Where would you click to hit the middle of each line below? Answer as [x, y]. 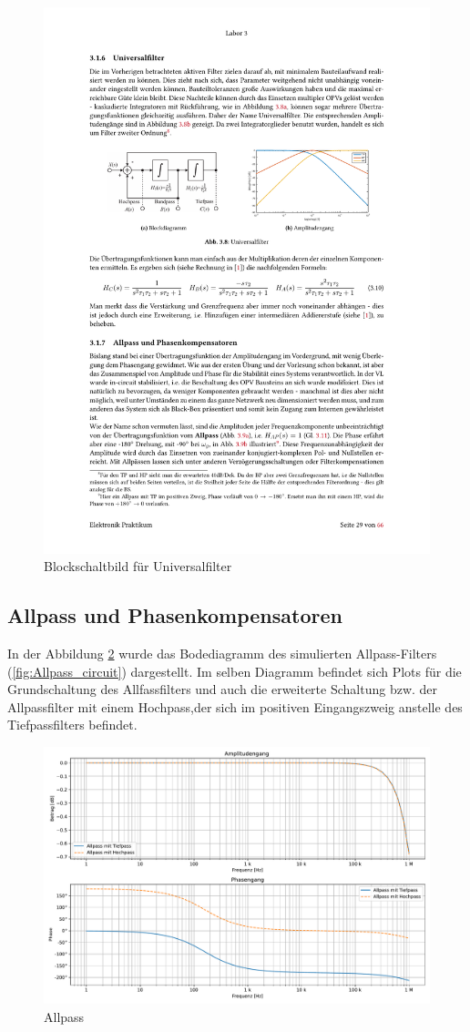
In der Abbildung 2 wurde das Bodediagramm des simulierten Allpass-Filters [222, 654]
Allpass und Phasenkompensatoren [175, 615]
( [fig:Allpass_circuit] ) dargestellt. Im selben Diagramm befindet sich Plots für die [235, 671]
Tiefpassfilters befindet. [72, 725]
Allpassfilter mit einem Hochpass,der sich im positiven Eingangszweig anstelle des [235, 706]
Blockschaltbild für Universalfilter [138, 566]
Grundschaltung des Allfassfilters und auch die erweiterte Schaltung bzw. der [223, 689]
